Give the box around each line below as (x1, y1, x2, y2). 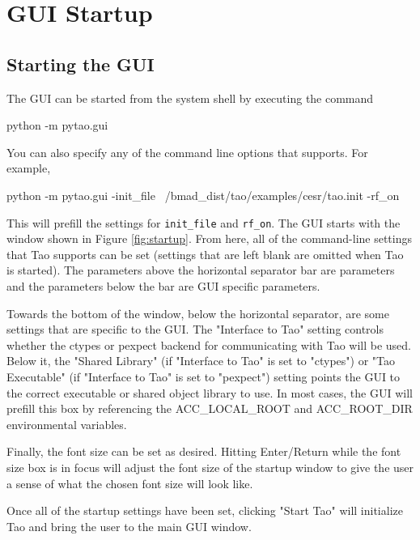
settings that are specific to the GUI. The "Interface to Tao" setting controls (6, 321, 384, 338)
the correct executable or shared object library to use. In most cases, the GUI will (6, 384, 413, 401)
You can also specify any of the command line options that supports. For (6, 143, 368, 160)
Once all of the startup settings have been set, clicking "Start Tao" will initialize (6, 502, 403, 519)
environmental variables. (6, 415, 127, 432)
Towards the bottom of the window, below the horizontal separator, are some (6, 304, 389, 321)
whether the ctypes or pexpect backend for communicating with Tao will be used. (6, 336, 411, 353)
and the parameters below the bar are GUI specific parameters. (6, 277, 320, 294)
